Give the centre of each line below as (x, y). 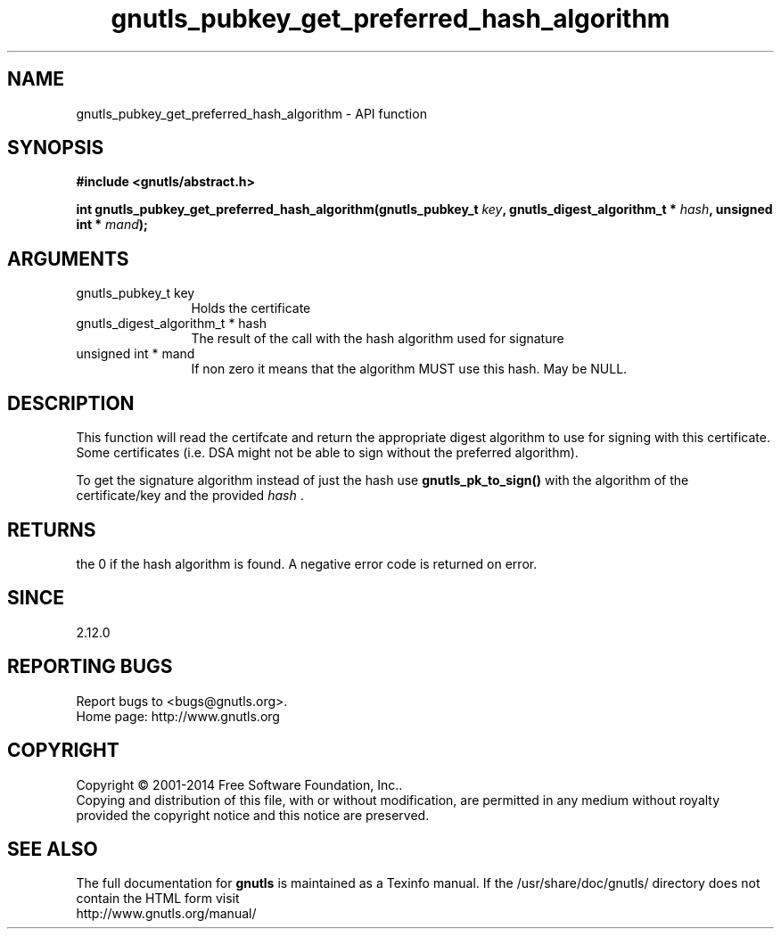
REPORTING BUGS (90, 667)
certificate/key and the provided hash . (190, 496)
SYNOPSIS (56, 148)
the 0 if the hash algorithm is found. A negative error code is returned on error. (307, 563)
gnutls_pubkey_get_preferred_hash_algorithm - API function (251, 113)
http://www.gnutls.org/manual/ (166, 914)
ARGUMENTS (68, 259)
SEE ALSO (53, 849)
